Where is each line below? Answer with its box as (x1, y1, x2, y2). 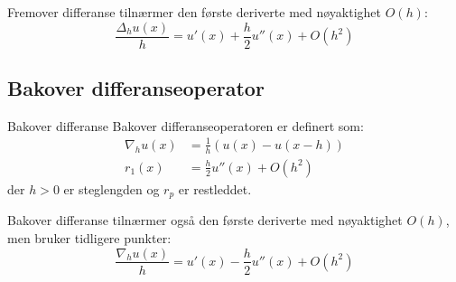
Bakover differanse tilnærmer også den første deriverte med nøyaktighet (7, 211, 403, 230)
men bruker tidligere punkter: (7, 228, 172, 247)
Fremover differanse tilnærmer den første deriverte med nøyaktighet (7, 3, 382, 21)
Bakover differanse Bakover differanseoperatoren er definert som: (7, 116, 364, 135)
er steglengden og (63, 179, 160, 198)
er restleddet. (178, 179, 252, 198)
